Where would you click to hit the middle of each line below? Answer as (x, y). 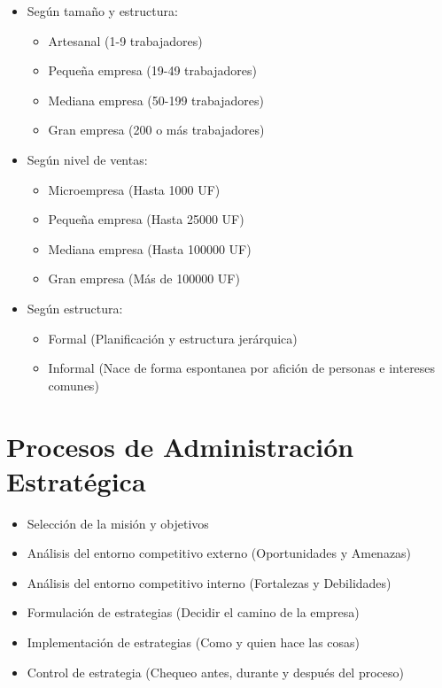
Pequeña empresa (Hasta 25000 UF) (146, 219)
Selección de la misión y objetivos (118, 523)
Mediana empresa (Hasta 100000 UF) (150, 248)
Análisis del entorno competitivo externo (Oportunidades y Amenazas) (219, 553)
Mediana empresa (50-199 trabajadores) (156, 100)
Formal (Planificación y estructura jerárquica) (173, 338)
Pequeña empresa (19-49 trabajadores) (152, 70)
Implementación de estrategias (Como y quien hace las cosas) (194, 642)
